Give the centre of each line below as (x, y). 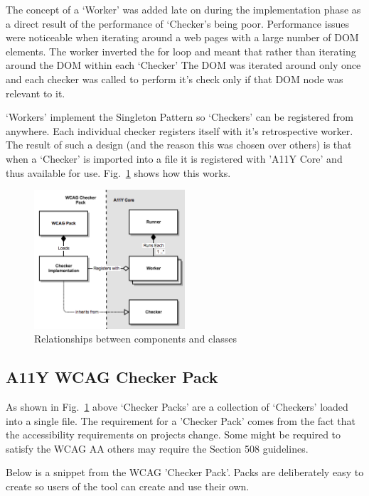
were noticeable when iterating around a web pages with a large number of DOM (182, 37)
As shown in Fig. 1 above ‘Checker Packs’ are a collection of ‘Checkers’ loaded (177, 406)
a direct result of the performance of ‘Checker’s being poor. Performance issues (178, 23)
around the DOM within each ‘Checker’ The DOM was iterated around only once (183, 65)
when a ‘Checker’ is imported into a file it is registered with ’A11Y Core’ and (174, 158)
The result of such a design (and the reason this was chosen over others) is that (179, 145)
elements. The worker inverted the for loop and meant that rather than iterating (181, 51)
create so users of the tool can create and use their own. (128, 486)
